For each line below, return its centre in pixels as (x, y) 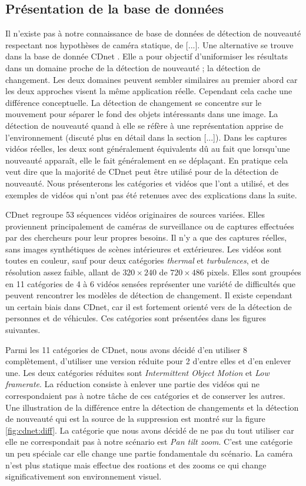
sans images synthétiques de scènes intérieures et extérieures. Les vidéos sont (144, 249)
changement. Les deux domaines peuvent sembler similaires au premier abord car (152, 79)
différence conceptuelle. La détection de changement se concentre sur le (134, 102)
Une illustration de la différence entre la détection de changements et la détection (152, 407)
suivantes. (23, 330)
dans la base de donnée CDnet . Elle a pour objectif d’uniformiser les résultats (147, 56)
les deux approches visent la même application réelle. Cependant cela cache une (149, 91)
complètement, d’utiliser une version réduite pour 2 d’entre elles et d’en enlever (148, 361)
